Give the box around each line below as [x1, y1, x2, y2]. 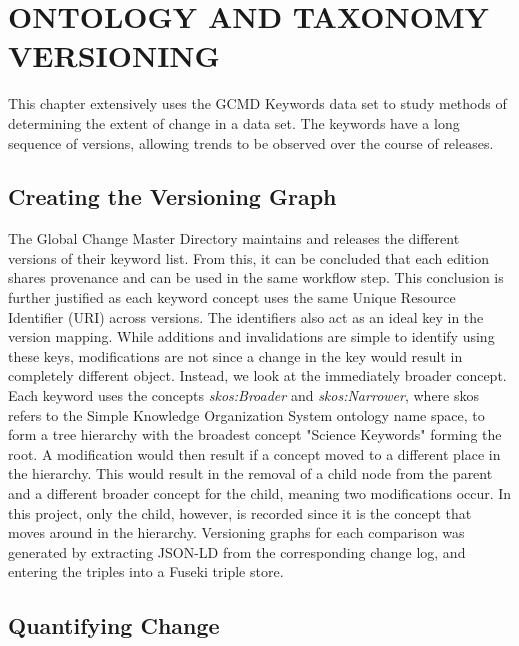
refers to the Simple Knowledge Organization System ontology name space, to [8, 404, 485, 425]
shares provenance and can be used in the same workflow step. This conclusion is [8, 267, 504, 288]
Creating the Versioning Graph [8, 181, 337, 212]
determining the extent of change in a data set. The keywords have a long [8, 112, 460, 133]
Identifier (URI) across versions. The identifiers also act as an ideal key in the [8, 306, 484, 327]
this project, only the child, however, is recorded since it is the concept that [8, 502, 472, 523]
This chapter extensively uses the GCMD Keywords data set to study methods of [8, 93, 507, 114]
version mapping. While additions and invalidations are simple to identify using [8, 326, 495, 347]
